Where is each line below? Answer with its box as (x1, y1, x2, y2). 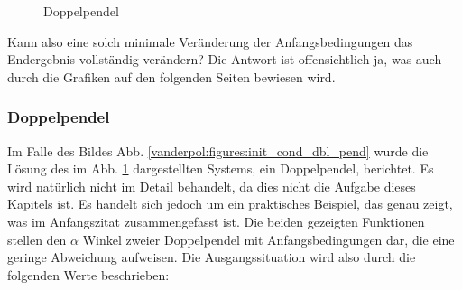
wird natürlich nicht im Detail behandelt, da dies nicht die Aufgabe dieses (7, 176, 416, 195)
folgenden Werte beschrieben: (7, 265, 170, 284)
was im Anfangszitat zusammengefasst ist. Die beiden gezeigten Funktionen (7, 211, 425, 230)
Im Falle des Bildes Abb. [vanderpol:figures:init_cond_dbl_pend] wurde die (7, 141, 429, 160)
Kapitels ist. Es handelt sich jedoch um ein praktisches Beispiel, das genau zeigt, (7, 194, 453, 213)
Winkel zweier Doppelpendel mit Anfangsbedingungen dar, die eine (82, 229, 455, 248)
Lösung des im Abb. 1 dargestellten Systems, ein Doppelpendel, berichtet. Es (7, 159, 434, 178)
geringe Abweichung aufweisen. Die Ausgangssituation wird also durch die (7, 248, 416, 267)
